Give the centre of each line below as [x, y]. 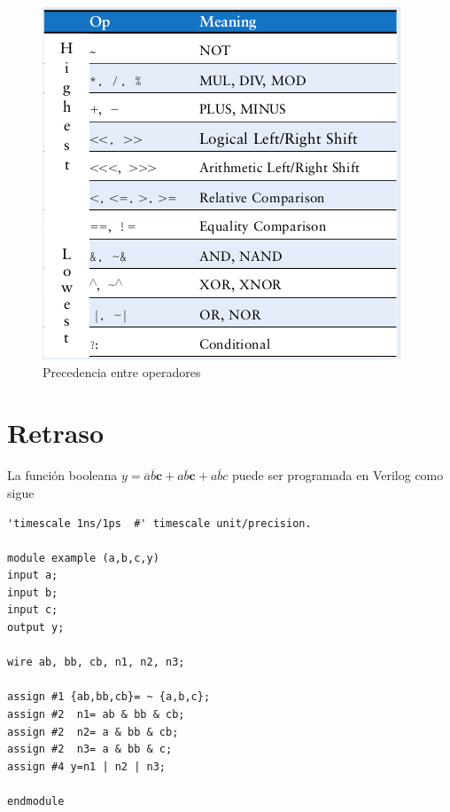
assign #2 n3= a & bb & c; [90, 749]
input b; [33, 592]
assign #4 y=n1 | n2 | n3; [86, 766]
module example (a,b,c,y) [83, 558]
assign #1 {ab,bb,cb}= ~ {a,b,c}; [109, 697]
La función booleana [62, 475]
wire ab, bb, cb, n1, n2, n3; [96, 662]
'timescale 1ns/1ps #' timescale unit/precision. [159, 523]
